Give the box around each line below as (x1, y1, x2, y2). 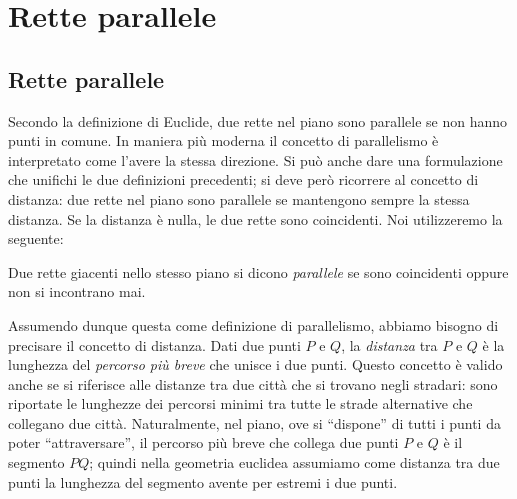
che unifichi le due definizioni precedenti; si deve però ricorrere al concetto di (8, 169, 479, 190)
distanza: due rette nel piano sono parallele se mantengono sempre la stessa (8, 188, 470, 209)
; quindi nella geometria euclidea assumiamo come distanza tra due (89, 452, 500, 473)
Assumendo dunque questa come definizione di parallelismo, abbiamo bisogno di (8, 314, 499, 335)
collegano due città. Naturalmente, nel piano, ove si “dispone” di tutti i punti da (8, 412, 501, 433)
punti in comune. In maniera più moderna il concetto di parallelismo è (8, 130, 439, 151)
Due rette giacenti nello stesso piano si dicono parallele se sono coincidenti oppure (8, 261, 509, 282)
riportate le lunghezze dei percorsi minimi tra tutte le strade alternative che (8, 393, 473, 414)
